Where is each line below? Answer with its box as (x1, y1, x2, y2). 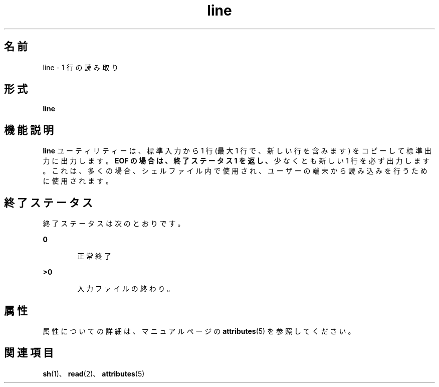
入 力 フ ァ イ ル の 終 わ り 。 (77, 284, 174, 293)
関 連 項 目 (4, 346, 54, 359)
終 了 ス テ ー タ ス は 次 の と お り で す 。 (43, 219, 185, 228)
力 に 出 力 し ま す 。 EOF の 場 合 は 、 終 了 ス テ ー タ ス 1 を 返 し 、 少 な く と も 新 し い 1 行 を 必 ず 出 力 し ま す (43, 156, 430, 165)
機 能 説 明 (4, 123, 54, 136)
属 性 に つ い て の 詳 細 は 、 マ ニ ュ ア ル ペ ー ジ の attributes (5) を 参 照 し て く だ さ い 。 (43, 326, 355, 335)
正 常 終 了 (77, 252, 111, 261)
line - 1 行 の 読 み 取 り (43, 63, 119, 72)
